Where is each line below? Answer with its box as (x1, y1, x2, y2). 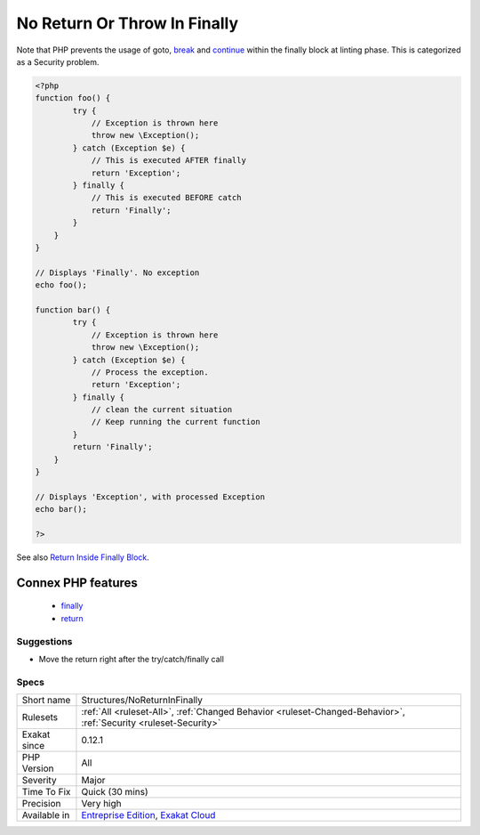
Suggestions (16, 635, 73, 647)
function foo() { (35, 93, 111, 103)
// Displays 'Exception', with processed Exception (35, 491, 266, 502)
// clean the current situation (91, 405, 233, 415)
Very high (81, 798, 122, 810)
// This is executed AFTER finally (91, 156, 246, 166)
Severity (21, 774, 57, 787)
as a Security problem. (16, 56, 100, 67)
